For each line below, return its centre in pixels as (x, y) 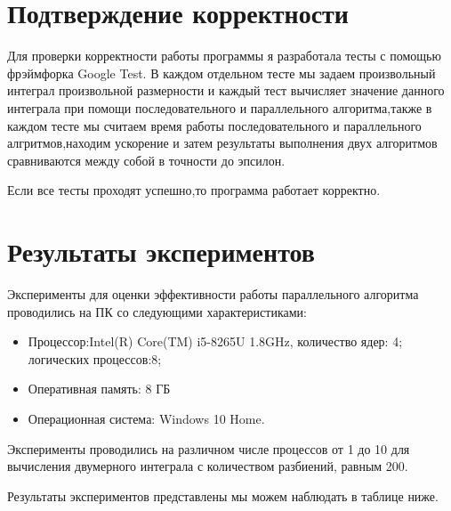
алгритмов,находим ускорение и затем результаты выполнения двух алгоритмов (222, 143)
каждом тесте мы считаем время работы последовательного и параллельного (214, 125)
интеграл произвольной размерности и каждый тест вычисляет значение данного (226, 90)
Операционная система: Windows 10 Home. (146, 418)
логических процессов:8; (95, 358)
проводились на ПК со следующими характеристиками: (157, 311)
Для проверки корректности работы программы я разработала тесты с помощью (224, 56)
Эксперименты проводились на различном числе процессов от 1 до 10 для (209, 448)
